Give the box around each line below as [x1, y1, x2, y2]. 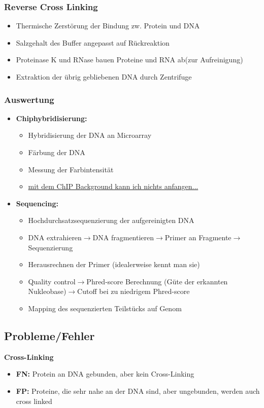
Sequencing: [16, 198, 58, 208]
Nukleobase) [28, 286, 67, 296]
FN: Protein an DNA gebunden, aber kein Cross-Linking [16, 368, 194, 379]
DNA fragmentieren [92, 232, 154, 242]
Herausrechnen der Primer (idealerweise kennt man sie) [28, 259, 200, 270]
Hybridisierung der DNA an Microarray [28, 130, 152, 140]
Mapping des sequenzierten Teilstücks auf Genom [28, 303, 182, 313]
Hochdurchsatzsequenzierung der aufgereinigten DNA [28, 215, 194, 226]
